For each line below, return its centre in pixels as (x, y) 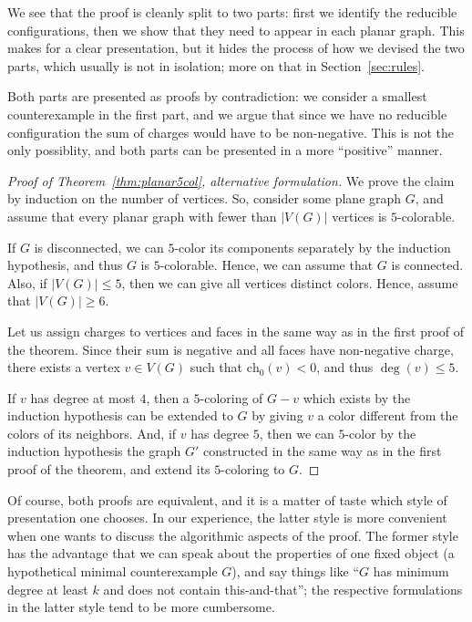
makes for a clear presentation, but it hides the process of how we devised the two (236, 48)
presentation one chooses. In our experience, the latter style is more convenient (227, 518)
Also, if (27, 282)
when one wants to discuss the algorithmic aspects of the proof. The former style (233, 535)
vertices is (359, 216)
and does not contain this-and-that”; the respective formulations (283, 589)
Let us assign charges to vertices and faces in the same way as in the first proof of (236, 331)
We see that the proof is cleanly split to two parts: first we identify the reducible (232, 12)
